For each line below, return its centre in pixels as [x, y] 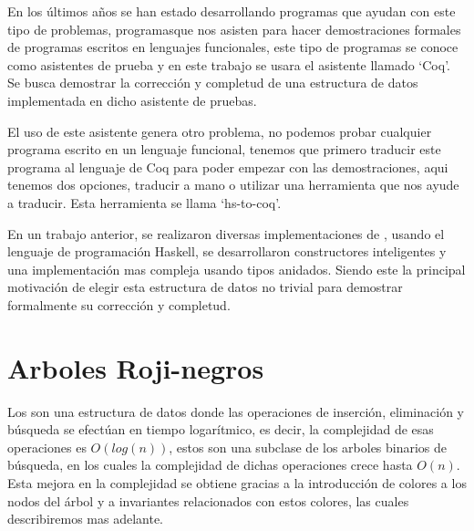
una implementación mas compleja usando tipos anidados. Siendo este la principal [237, 269]
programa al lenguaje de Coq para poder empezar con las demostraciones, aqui [228, 167]
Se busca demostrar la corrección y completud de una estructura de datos [213, 83]
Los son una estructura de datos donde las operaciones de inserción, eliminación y [236, 411]
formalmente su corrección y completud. [119, 304]
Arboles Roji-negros [136, 367]
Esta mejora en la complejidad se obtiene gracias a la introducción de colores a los [237, 483]
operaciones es [47, 447]
